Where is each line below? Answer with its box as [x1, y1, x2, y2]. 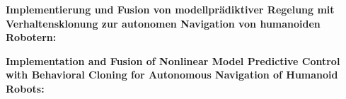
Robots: [6, 81, 45, 95]
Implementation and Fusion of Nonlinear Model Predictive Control [6, 53, 340, 68]
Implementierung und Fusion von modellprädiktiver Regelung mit [6, 2, 335, 16]
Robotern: [6, 30, 57, 45]
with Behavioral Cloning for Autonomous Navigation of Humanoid [6, 67, 338, 82]
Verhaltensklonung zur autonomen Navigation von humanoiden [6, 16, 321, 30]
